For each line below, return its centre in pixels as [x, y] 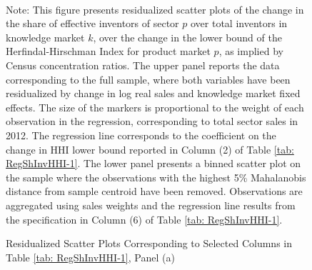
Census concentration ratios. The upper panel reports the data [143, 65]
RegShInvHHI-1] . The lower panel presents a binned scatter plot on [154, 163]
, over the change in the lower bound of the [187, 37]
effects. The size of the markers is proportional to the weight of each [155, 107]
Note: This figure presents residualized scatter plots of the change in [155, 9]
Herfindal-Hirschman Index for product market [108, 51]
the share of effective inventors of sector [92, 23]
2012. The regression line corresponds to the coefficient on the [141, 135]
